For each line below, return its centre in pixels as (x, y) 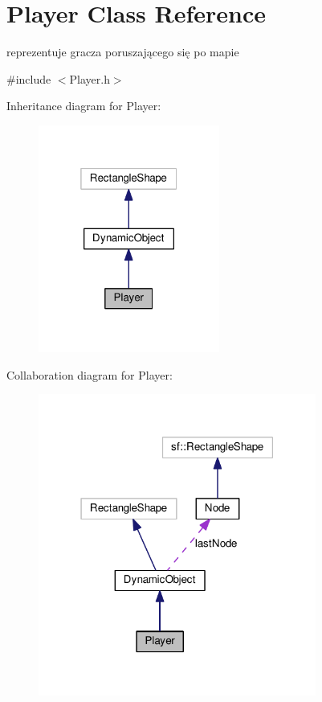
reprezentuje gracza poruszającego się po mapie (123, 52)
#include (29, 78)
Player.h (90, 78)
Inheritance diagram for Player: (84, 106)
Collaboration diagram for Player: (90, 374)
